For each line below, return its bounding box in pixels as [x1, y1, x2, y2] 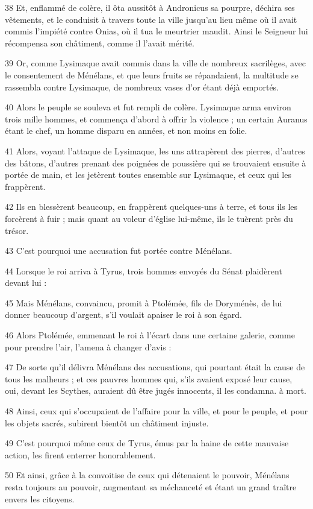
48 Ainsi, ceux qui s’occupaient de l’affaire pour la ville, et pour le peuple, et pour [5, 405, 308, 417]
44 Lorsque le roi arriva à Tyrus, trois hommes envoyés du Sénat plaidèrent [5, 264, 282, 277]
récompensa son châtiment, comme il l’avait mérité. [5, 36, 194, 49]
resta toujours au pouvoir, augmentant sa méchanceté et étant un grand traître [5, 481, 297, 493]
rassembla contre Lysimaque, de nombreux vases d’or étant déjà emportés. [5, 80, 279, 93]
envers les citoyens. [5, 492, 75, 505]
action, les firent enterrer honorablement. [5, 448, 156, 461]
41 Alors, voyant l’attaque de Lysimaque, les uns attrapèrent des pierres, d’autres [5, 144, 305, 157]
